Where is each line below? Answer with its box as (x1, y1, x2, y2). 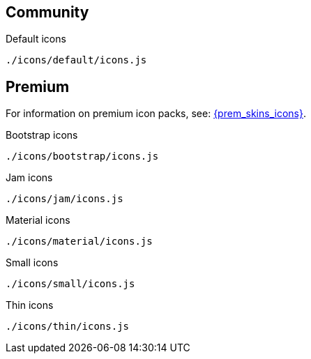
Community (6, 3, 89, 21)
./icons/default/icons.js (6, 54, 147, 66)
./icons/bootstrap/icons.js (6, 151, 159, 162)
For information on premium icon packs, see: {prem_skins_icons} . (6, 107, 306, 120)
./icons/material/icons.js (6, 236, 153, 247)
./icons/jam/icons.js (6, 193, 123, 205)
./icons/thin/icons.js (6, 321, 130, 333)
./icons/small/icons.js (6, 278, 135, 290)
